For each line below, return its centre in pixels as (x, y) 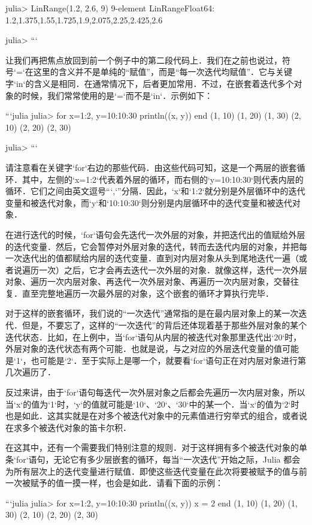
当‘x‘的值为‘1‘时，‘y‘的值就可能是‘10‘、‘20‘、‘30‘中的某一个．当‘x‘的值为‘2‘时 (152, 404)
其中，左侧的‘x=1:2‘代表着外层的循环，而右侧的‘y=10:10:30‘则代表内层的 (163, 179)
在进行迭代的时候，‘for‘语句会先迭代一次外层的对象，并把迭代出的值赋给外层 (155, 234)
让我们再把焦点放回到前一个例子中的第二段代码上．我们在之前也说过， (144, 60)
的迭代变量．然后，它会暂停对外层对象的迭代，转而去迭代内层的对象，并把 (152, 246)
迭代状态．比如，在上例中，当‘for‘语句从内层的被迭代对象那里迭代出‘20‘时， (154, 337)
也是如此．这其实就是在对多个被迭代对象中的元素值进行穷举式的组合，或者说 (156, 416)
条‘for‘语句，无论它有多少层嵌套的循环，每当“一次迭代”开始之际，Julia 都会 (153, 459)
